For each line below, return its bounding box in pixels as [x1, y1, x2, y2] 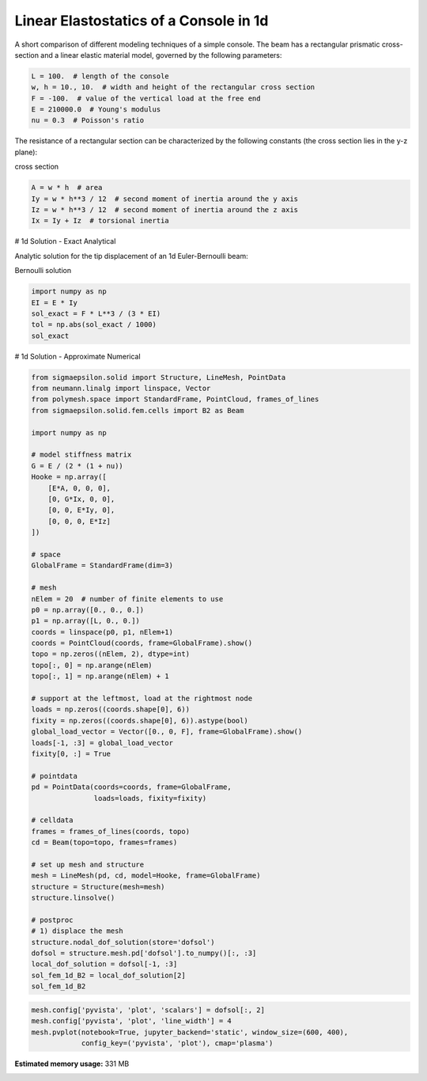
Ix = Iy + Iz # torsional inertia [31, 216, 169, 226]
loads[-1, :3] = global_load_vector [31, 738, 174, 747]
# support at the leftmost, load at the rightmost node [31, 694, 253, 704]
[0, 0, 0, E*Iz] [47, 517, 111, 525]
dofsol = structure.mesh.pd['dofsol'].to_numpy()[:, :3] [31, 949, 257, 958]
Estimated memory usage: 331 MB [14, 1059, 130, 1068]
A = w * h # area [31, 183, 103, 192]
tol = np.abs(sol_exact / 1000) [31, 321, 157, 329]
